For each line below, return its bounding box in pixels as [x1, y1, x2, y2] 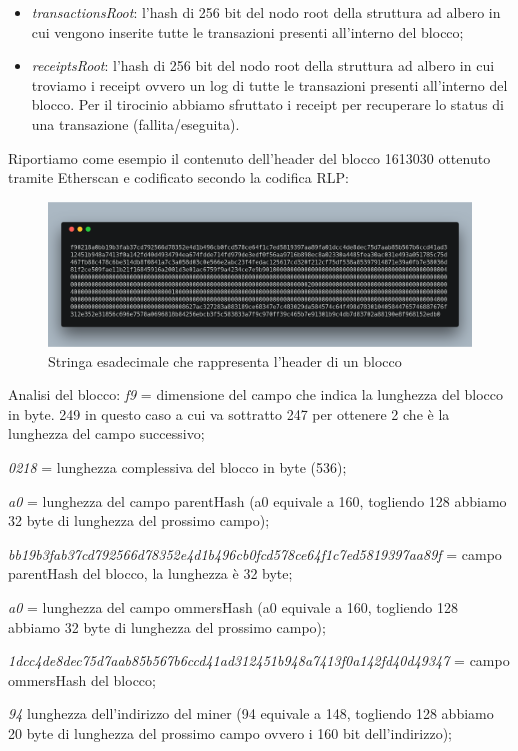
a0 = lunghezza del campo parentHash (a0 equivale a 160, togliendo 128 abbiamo [8, 490, 507, 511]
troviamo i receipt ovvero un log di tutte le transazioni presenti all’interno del [31, 74, 508, 95]
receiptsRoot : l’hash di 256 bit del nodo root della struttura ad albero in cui [31, 55, 495, 76]
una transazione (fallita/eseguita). [31, 113, 240, 134]
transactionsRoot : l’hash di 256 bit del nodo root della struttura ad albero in [31, 2, 501, 22]
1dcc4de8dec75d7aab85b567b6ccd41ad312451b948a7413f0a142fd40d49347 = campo [8, 650, 510, 671]
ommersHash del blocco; [8, 669, 156, 690]
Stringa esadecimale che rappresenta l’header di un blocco [48, 350, 402, 371]
